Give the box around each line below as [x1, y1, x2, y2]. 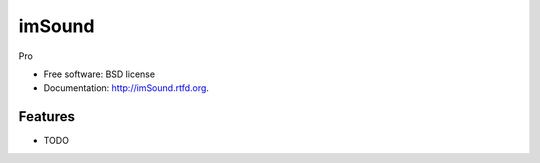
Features [18, 108, 75, 125]
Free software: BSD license [43, 68, 155, 80]
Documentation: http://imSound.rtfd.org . [43, 82, 210, 94]
